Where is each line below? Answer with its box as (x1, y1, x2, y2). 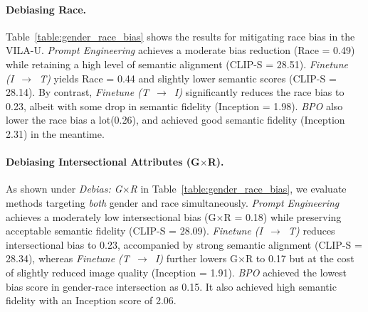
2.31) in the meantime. (6, 126, 105, 141)
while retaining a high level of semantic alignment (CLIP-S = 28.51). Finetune (6, 56, 348, 71)
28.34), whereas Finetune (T (6, 251, 130, 266)
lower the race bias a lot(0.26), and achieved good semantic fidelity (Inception (6, 112, 345, 127)
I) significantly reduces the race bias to (174, 85, 345, 99)
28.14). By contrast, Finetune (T (6, 85, 149, 99)
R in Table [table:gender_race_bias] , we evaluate (130, 181, 347, 196)
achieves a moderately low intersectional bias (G (6, 209, 216, 224)
